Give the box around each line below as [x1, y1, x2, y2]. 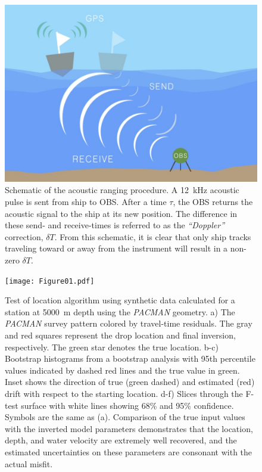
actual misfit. [5, 457, 53, 470]
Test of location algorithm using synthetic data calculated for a [5, 294, 235, 306]
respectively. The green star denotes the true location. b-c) [5, 340, 219, 353]
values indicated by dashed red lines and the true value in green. [5, 364, 240, 376]
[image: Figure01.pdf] [5, 277, 95, 285]
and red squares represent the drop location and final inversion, [5, 328, 236, 341]
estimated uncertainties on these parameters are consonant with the [5, 445, 252, 458]
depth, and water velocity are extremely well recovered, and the [5, 434, 237, 446]
